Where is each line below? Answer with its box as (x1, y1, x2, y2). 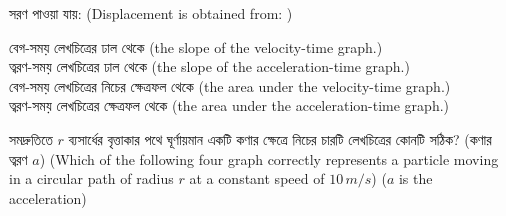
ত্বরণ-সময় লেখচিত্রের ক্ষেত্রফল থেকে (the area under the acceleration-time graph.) (9, 95, 450, 116)
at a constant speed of (189, 168, 325, 189)
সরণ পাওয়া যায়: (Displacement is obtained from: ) (9, 3, 293, 23)
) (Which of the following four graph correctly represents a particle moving (39, 148, 499, 169)
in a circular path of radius (9, 168, 174, 189)
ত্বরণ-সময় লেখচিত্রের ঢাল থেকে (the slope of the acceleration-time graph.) (9, 56, 410, 77)
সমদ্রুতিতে (9, 128, 53, 149)
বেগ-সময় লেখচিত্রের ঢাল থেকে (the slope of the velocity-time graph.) (9, 36, 383, 57)
